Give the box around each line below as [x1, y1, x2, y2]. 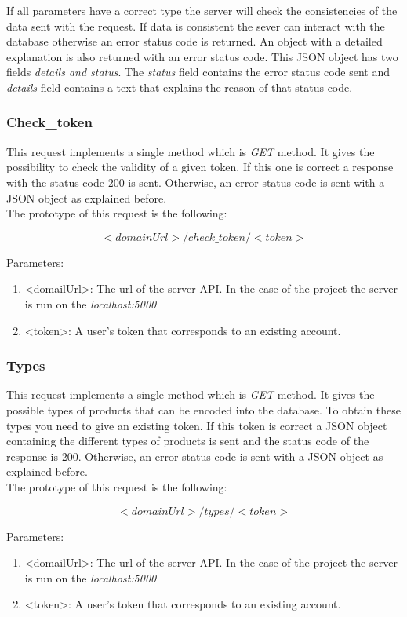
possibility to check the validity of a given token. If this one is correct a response [6, 159, 394, 175]
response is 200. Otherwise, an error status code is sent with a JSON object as [6, 447, 383, 464]
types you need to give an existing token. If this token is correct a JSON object [6, 417, 387, 433]
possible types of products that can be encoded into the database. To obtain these [6, 401, 401, 418]
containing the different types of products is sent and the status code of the [6, 433, 369, 449]
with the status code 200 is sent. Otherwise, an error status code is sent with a [6, 173, 385, 190]
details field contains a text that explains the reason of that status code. [6, 78, 353, 95]
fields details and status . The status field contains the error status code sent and [6, 64, 391, 80]
